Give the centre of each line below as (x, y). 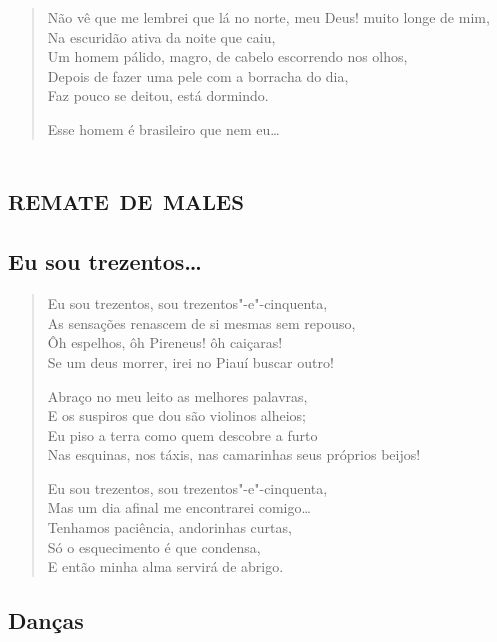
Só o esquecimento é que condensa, (154, 546)
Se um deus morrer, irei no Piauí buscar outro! (190, 361)
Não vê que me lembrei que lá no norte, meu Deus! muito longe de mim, (268, 17)
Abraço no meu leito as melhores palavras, (177, 395)
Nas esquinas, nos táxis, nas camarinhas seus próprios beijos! (234, 454)
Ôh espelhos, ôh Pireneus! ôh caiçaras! (165, 342)
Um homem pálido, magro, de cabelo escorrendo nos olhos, (227, 56)
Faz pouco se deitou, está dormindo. (158, 95)
